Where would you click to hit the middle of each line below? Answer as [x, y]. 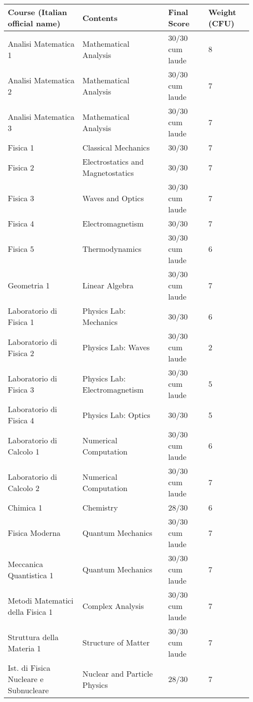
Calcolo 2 [24, 488]
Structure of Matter [116, 642]
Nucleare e [26, 679]
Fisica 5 [21, 249]
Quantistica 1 [31, 575]
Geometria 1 [29, 285]
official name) [34, 23]
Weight [222, 12]
